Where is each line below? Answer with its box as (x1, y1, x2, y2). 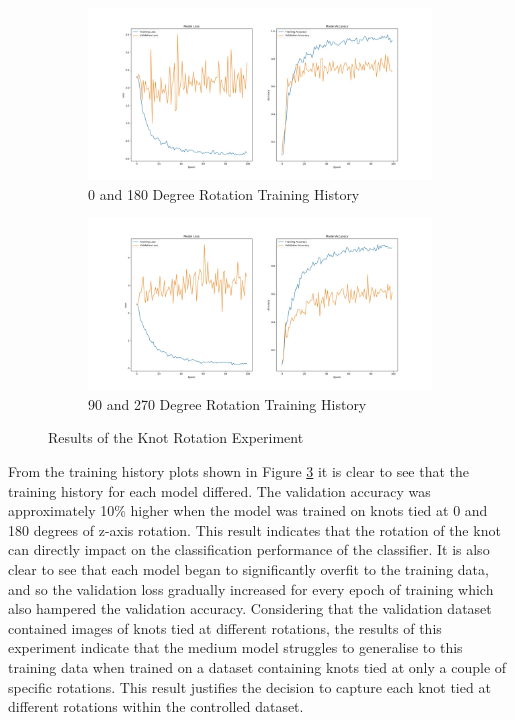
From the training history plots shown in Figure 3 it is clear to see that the (8, 460, 470, 481)
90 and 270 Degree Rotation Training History (88, 393, 367, 414)
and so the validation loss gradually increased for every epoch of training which (8, 578, 494, 599)
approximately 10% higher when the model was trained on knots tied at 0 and (8, 500, 488, 521)
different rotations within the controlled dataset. (8, 696, 304, 717)
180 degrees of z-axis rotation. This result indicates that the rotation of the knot (8, 519, 501, 540)
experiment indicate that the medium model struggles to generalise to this (8, 637, 463, 658)
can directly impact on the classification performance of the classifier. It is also (8, 539, 490, 560)
